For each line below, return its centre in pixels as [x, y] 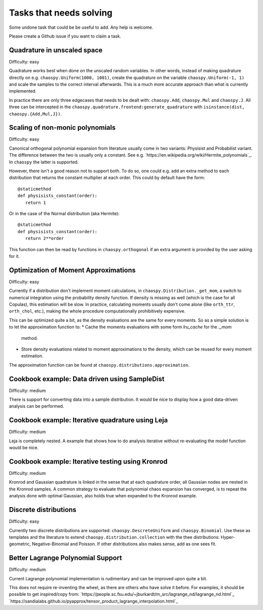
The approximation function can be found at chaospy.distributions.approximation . [99, 365]
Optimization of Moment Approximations [72, 270]
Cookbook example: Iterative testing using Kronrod [88, 462]
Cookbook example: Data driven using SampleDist [87, 379]
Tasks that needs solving [61, 13]
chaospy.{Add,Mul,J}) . [35, 114]
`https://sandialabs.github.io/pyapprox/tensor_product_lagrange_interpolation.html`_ [94, 601]
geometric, [20, 544]
